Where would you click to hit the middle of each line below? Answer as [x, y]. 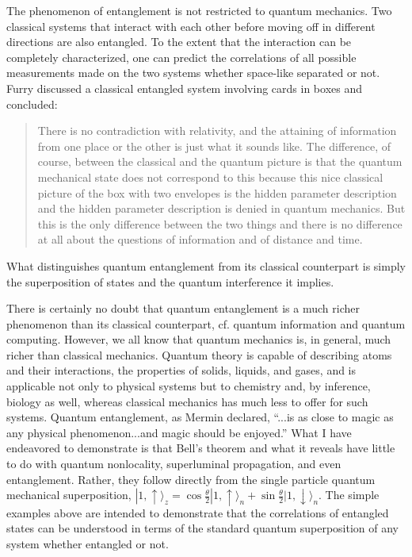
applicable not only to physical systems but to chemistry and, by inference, [189, 386]
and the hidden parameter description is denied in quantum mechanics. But [221, 208]
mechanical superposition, [69, 495]
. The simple [349, 495]
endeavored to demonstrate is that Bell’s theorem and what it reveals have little [201, 448]
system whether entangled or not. [88, 544]
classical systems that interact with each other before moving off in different [191, 26]
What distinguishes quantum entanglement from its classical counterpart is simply [206, 265]
